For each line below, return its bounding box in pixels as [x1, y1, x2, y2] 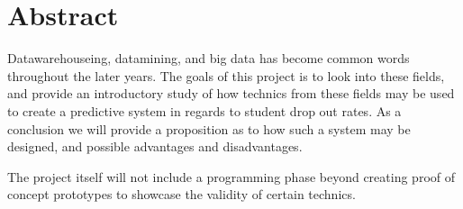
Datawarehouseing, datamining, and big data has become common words [7, 49, 410, 68]
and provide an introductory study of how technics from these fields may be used [7, 84, 455, 103]
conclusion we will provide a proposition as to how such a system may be [7, 119, 411, 138]
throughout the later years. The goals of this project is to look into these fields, [7, 66, 445, 85]
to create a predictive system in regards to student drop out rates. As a [7, 101, 402, 120]
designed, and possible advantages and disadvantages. [7, 137, 303, 156]
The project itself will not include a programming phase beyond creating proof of [7, 167, 455, 186]
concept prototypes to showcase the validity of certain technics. [7, 185, 356, 204]
